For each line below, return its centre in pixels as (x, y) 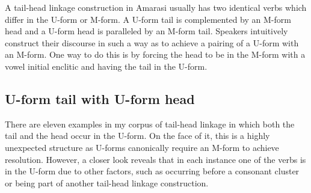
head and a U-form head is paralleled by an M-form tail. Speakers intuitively (146, 31)
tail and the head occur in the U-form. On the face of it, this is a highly (137, 136)
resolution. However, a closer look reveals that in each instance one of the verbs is (155, 159)
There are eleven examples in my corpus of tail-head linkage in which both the (150, 124)
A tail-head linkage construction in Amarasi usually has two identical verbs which (156, 7)
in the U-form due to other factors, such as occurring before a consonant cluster (152, 171)
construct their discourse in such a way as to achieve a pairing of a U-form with (152, 42)
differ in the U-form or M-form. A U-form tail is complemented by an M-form (148, 19)
